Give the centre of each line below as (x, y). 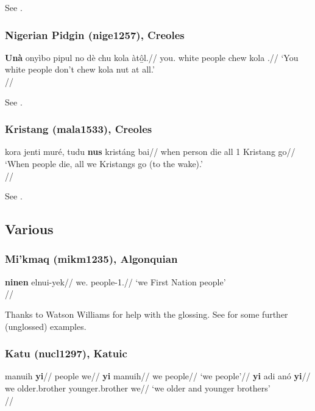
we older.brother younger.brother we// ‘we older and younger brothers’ (138, 388)
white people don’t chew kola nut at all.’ (80, 69)
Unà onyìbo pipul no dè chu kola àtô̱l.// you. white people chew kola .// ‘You (152, 57)
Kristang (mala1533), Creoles (79, 129)
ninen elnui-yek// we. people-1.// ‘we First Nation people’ (115, 281)
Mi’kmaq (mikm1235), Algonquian (91, 259)
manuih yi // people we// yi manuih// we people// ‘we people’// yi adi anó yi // (158, 376)
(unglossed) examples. (46, 326)
